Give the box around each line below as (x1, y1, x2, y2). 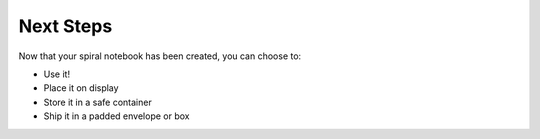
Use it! (43, 68, 70, 80)
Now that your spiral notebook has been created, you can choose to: (18, 50, 302, 62)
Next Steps (18, 15, 113, 37)
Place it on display (43, 82, 119, 94)
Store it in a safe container (43, 96, 152, 108)
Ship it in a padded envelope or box (43, 110, 190, 122)
